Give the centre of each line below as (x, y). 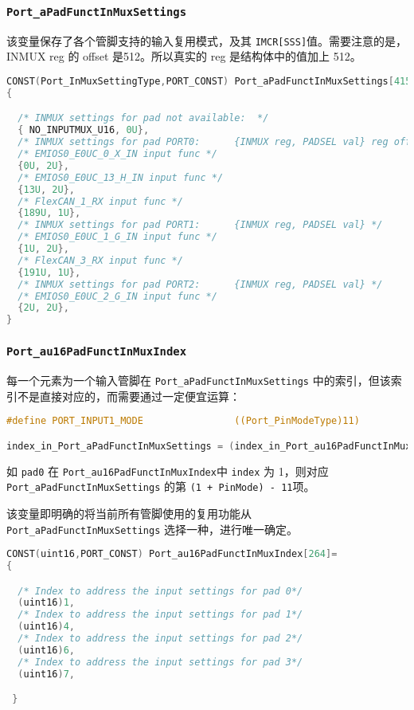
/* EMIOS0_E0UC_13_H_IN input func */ (121, 177)
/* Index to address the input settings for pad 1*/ (160, 615)
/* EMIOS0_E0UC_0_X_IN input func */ (117, 154)
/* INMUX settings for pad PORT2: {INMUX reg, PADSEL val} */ (200, 284)
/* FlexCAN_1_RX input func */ (100, 201)
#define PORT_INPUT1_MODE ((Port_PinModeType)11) (183, 421)
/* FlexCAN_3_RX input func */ (100, 260)
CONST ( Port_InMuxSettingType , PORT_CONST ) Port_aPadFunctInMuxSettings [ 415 (209, 82)
